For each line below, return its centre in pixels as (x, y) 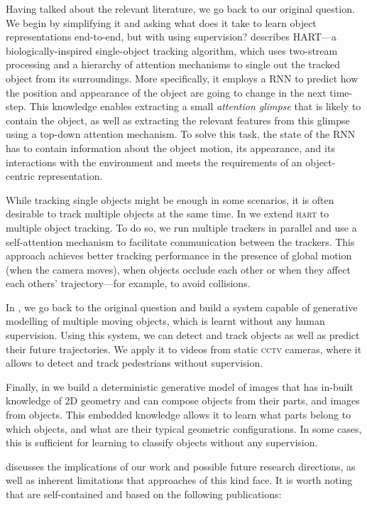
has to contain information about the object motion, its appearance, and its (170, 147)
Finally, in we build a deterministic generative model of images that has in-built (180, 386)
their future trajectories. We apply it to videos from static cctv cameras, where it (184, 349)
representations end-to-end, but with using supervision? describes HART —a (171, 37)
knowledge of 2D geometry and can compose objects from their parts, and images (183, 400)
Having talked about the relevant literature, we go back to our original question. (180, 9)
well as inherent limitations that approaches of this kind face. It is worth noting (179, 480)
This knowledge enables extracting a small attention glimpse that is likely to (195, 106)
